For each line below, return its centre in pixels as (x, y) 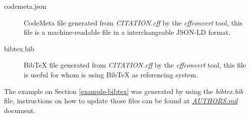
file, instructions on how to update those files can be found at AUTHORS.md (121, 101)
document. (20, 110)
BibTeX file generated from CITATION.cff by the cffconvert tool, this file (135, 65)
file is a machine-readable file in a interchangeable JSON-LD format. (127, 32)
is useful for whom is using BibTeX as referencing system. (111, 74)
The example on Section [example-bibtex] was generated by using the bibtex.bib (124, 91)
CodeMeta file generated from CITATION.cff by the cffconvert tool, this (133, 22)
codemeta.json (25, 6)
